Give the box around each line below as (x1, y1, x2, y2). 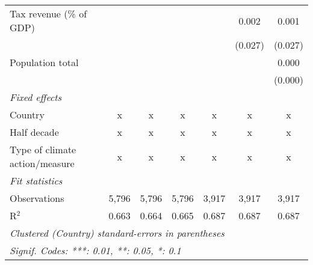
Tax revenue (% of (10, 7, 87, 20)
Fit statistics (10, 174, 63, 187)
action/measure (10, 156, 75, 170)
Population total (10, 55, 79, 69)
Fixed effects (10, 90, 62, 104)
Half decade (10, 125, 59, 139)
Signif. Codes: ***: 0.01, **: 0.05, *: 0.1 (10, 243, 181, 257)
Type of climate (10, 142, 76, 156)
